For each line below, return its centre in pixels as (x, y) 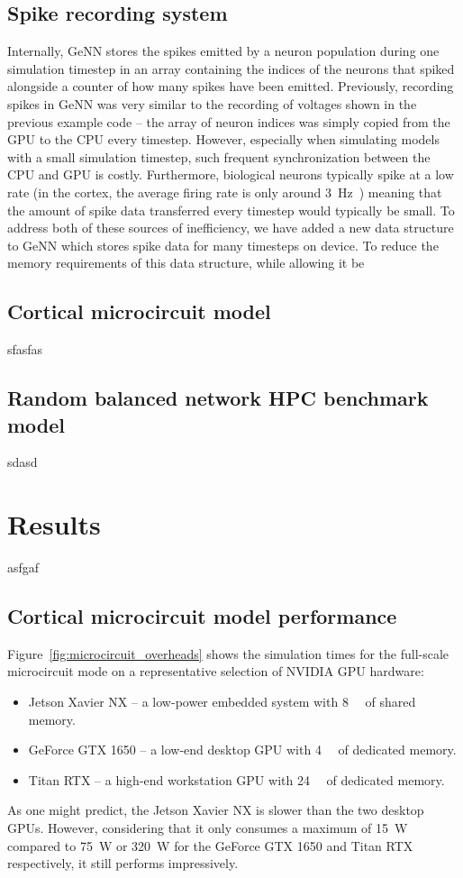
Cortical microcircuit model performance (202, 616)
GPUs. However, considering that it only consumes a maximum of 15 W (208, 827)
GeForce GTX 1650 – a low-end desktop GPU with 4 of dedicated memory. (242, 750)
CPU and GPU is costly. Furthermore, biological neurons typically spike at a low (231, 174)
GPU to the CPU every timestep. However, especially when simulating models (223, 139)
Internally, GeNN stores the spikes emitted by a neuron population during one (223, 51)
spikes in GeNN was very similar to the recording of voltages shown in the (212, 103)
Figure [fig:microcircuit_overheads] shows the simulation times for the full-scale (228, 653)
